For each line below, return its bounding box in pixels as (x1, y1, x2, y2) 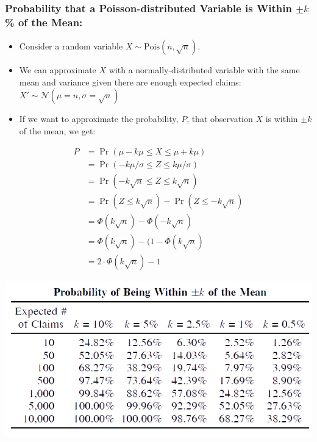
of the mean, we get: (19, 124, 96, 137)
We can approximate (19, 63, 96, 76)
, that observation (187, 112, 253, 125)
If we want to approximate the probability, (19, 112, 179, 125)
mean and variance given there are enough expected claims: (19, 75, 241, 88)
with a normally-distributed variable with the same (109, 63, 300, 76)
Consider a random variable (19, 40, 123, 53)
